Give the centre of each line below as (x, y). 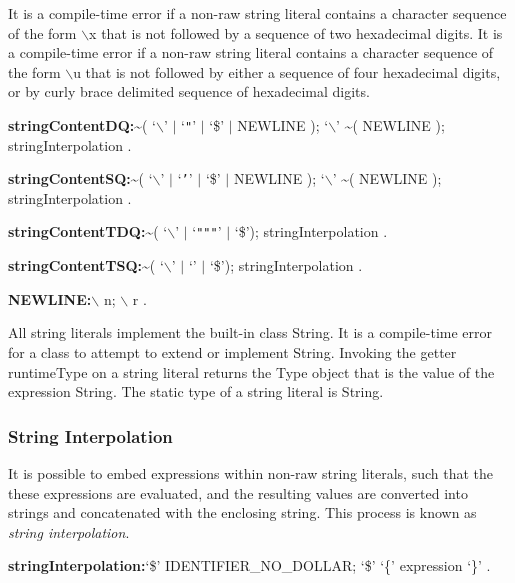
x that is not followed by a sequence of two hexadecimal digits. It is (296, 32)
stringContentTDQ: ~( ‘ (88, 231)
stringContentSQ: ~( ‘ (80, 178)
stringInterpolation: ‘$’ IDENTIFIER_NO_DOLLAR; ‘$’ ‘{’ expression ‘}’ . (249, 565)
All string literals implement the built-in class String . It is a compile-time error (250, 332)
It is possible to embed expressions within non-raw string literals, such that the (251, 472)
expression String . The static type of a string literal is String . (196, 391)
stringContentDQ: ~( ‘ (82, 124)
